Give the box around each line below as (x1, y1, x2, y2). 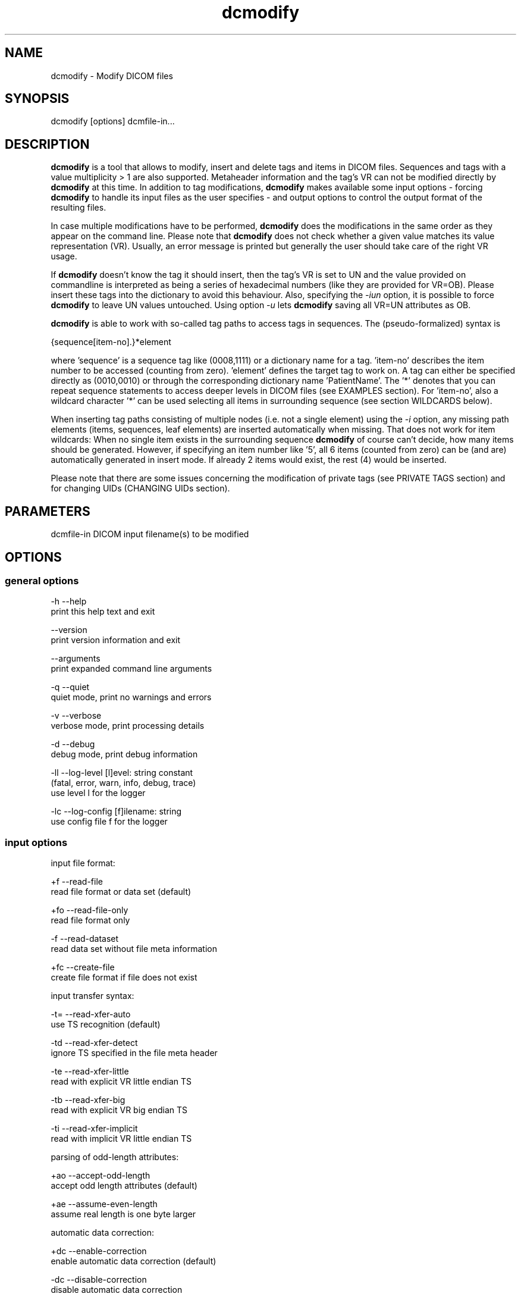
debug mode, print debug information (51, 749, 198, 760)
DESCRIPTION (5, 136, 90, 152)
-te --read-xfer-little (51, 1066, 129, 1077)
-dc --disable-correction (51, 1274, 147, 1285)
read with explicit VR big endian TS (51, 1105, 188, 1116)
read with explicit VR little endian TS (51, 1076, 192, 1087)
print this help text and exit (51, 606, 155, 617)
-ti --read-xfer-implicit (51, 1123, 138, 1134)
